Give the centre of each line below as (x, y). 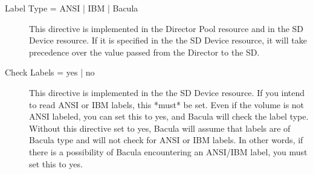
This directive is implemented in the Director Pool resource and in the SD (166, 28)
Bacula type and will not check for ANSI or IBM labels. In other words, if (166, 140)
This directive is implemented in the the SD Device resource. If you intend (167, 92)
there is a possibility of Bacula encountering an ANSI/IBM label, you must (168, 151)
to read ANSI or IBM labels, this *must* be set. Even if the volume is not (167, 104)
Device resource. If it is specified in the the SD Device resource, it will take (168, 40)
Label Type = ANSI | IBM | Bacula (72, 8)
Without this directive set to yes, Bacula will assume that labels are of (160, 128)
